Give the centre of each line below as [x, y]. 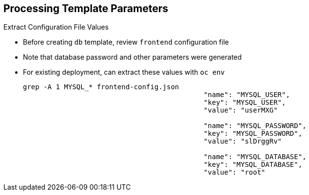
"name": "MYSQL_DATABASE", [255, 157]
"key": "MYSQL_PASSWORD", [253, 134]
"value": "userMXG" [241, 110]
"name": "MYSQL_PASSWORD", [255, 126]
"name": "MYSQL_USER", [247, 95]
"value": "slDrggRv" [243, 141]
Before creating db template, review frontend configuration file [126, 42]
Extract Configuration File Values [56, 27]
